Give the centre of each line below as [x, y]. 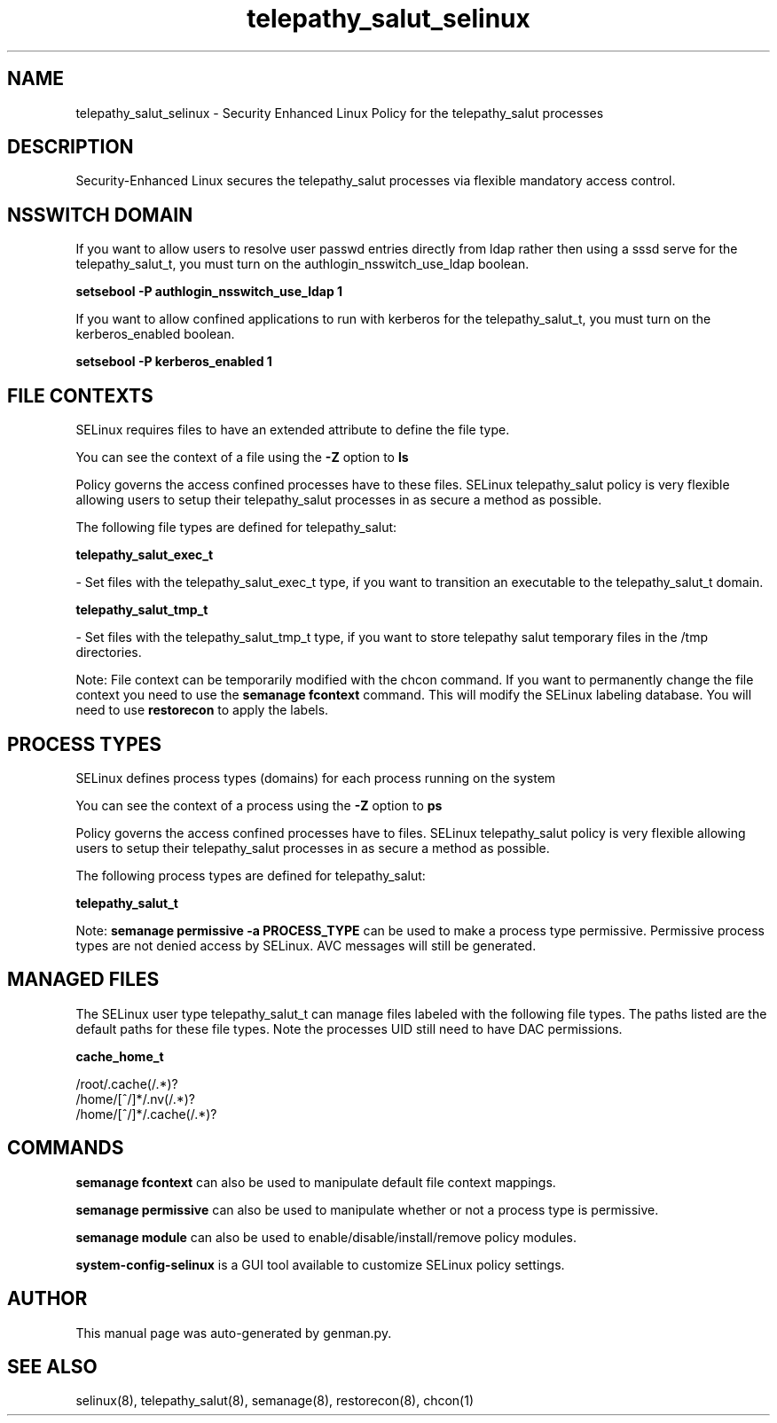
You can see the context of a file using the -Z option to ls [242, 457]
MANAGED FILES [83, 980]
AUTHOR [47, 1299]
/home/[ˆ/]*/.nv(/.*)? [136, 1099]
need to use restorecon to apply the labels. [202, 710]
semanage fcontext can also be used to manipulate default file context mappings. [316, 1182]
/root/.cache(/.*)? [127, 1083]
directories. [109, 653]
